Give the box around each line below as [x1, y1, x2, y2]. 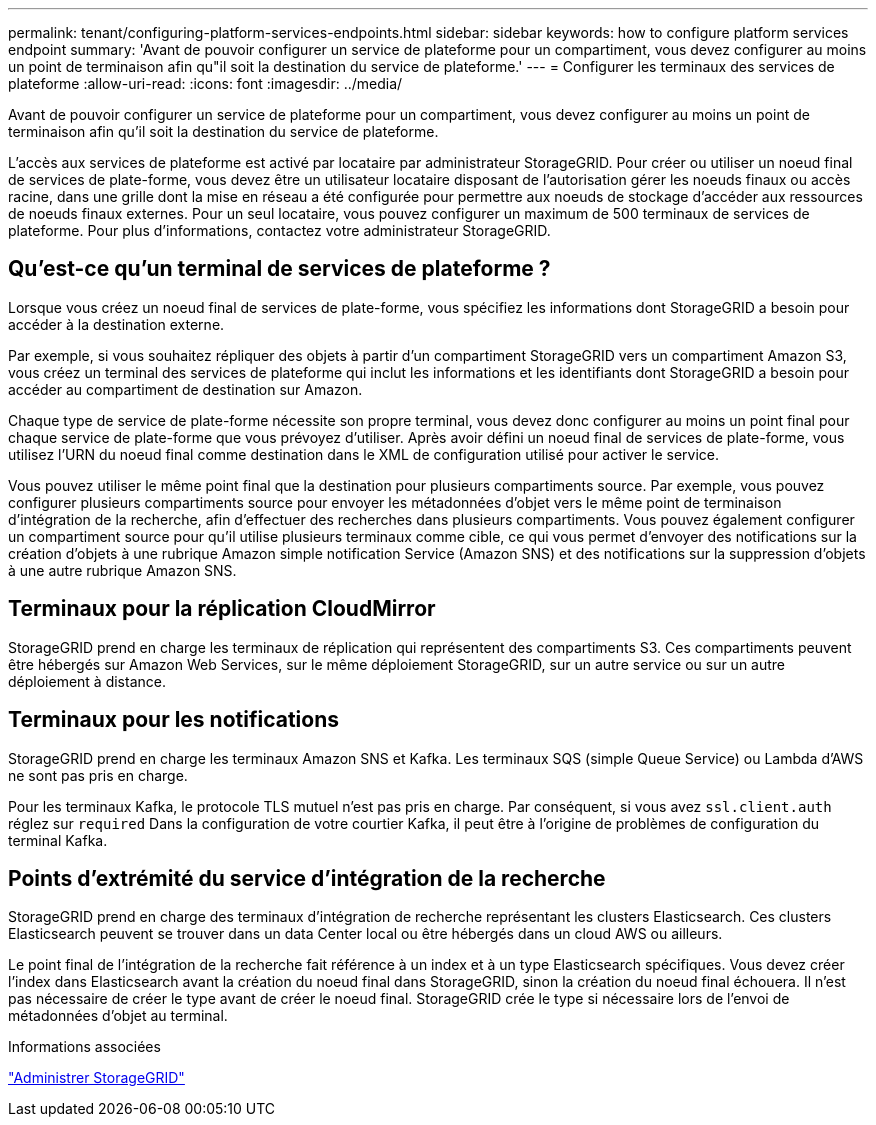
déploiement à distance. [8, 672, 166, 690]
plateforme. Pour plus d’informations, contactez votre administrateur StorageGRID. [8, 222, 551, 239]
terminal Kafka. [8, 831, 108, 849]
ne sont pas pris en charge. [8, 766, 188, 784]
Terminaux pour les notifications [8, 707, 339, 733]
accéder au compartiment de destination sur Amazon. [8, 380, 363, 398]
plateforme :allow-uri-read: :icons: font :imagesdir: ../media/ [8, 75, 403, 92]
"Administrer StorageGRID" [8, 1069, 185, 1087]
